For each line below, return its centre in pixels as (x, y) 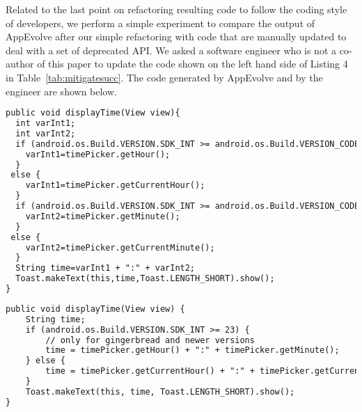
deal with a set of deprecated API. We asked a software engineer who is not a (171, 50)
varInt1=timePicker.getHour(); (98, 154)
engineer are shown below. (61, 91)
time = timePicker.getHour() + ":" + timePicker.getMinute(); (192, 350)
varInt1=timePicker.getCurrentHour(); (115, 185)
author (20, 64)
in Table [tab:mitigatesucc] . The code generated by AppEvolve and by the (164, 77)
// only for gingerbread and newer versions (150, 340)
